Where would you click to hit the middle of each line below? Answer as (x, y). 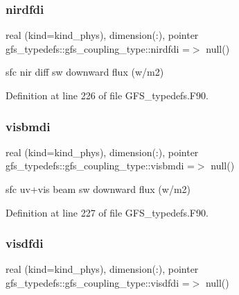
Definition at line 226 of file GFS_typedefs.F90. (107, 95)
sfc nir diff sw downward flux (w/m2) (85, 72)
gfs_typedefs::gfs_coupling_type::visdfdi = (98, 283)
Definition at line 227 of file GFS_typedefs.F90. (107, 212)
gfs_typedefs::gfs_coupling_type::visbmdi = (100, 166)
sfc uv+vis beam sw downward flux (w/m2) (98, 189)
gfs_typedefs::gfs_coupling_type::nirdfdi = (98, 48)
